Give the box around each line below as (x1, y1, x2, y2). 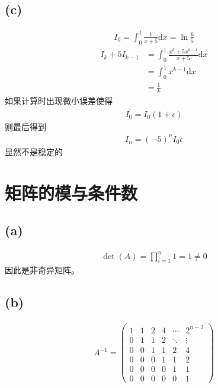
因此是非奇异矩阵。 (5, 264, 79, 276)
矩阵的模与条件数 (5, 180, 138, 204)
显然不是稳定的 (5, 145, 63, 157)
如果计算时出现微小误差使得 (5, 94, 113, 106)
